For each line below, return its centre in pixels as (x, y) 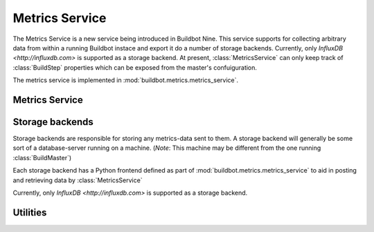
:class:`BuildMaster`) (42, 157)
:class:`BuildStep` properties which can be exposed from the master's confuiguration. (135, 67)
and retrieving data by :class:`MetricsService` (78, 180)
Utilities (30, 212)
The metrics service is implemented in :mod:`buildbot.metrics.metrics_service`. (126, 80)
